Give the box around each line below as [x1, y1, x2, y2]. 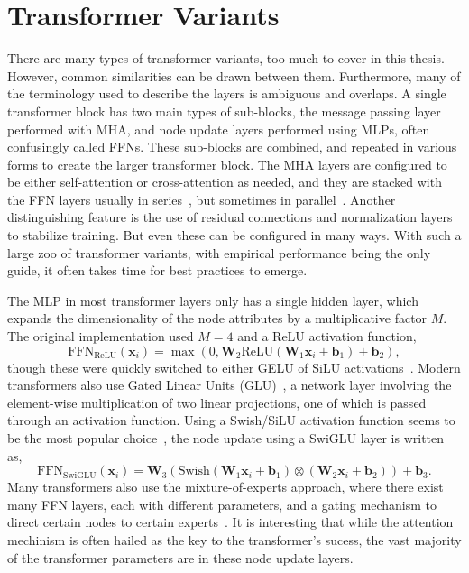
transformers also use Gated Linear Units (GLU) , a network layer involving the [7, 375, 452, 394]
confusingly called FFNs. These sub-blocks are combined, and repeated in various [7, 137, 457, 156]
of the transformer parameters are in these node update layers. [7, 548, 354, 567]
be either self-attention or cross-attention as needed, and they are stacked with [7, 172, 442, 191]
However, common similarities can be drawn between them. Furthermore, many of [7, 66, 461, 85]
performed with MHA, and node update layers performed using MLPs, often [7, 119, 430, 138]
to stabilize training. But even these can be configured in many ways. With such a [7, 226, 462, 245]
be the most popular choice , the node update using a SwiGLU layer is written [7, 429, 445, 447]
